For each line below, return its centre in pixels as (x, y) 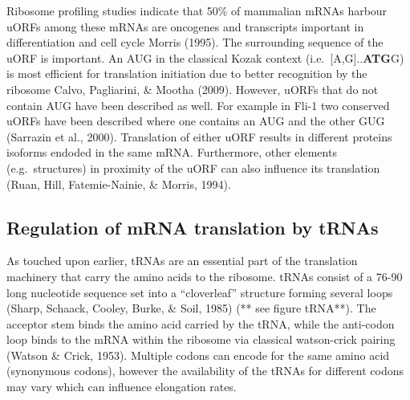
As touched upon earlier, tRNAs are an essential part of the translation (182, 261)
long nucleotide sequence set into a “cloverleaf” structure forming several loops (200, 292)
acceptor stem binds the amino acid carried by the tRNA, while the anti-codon (201, 323)
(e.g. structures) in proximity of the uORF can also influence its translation (193, 167)
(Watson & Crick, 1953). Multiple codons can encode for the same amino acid (198, 355)
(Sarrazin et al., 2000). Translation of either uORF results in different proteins (199, 136)
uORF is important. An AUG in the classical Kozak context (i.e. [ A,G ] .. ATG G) (205, 57)
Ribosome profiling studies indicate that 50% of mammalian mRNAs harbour (197, 10)
